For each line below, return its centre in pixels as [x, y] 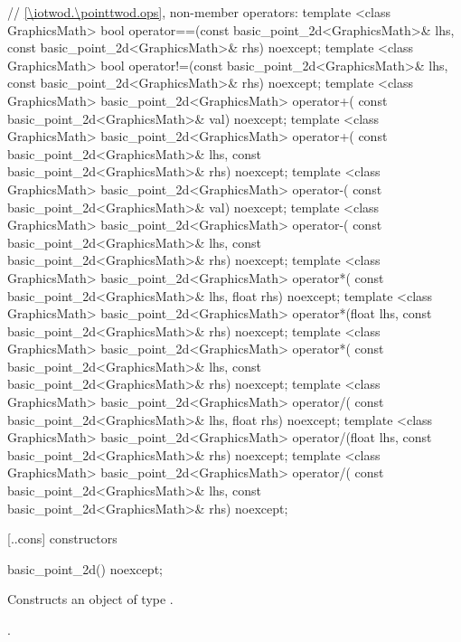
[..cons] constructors [62, 538]
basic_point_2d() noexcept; [85, 568]
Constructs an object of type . [90, 599]
